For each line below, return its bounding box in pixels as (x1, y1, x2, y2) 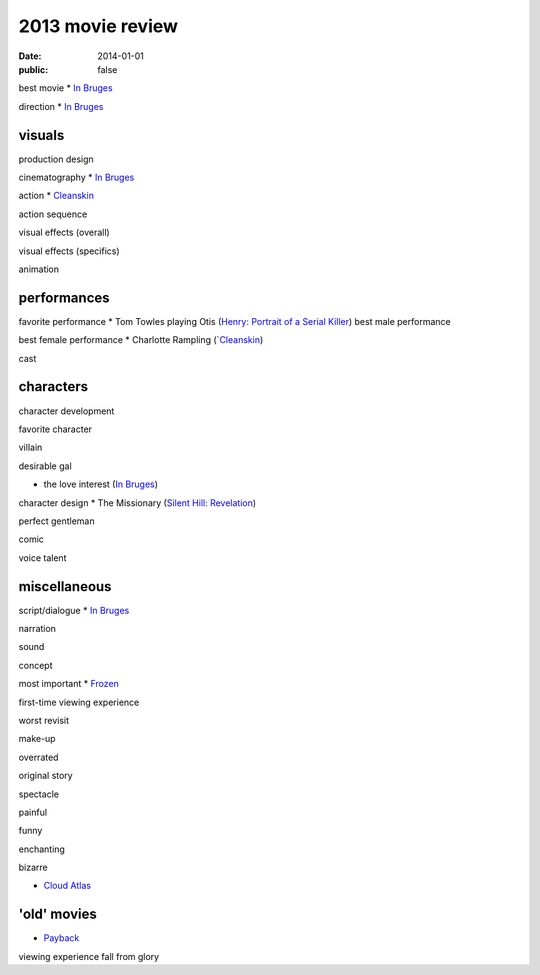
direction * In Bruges (18, 100, 104, 112)
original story (18, 770, 74, 782)
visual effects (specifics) (18, 245, 120, 257)
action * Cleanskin (18, 190, 95, 202)
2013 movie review (18, 15, 179, 37)
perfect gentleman (18, 515, 95, 527)
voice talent (18, 551, 67, 564)
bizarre (18, 861, 49, 874)
